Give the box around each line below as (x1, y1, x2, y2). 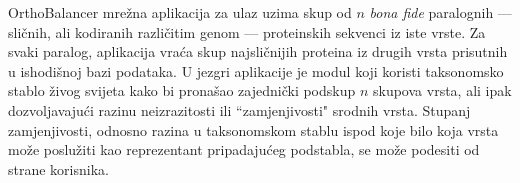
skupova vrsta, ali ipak (373, 80, 512, 101)
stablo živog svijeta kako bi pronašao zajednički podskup (8, 80, 356, 101)
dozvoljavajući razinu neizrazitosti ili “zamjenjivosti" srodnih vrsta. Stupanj (8, 99, 471, 120)
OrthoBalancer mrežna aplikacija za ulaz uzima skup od (8, 2, 352, 22)
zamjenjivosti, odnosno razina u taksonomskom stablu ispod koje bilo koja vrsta (8, 119, 499, 140)
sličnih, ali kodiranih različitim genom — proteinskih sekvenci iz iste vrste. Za (8, 21, 486, 42)
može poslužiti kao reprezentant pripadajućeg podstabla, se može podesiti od (8, 139, 480, 160)
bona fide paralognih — (369, 2, 512, 22)
